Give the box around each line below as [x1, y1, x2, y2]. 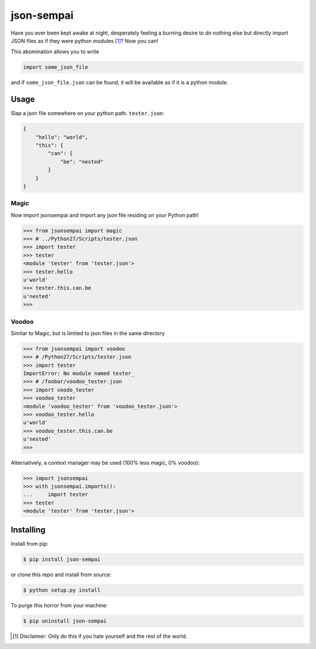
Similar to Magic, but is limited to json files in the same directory [11, 329, 165, 337]
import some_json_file [23, 64, 88, 70]
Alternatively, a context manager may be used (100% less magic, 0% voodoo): [11, 459, 200, 466]
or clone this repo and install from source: [11, 571, 112, 578]
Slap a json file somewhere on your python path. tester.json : [11, 110, 165, 117]
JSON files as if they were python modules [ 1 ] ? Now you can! [11, 37, 159, 44]
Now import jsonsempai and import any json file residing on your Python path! [11, 211, 199, 218]
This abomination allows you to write [11, 48, 99, 55]
